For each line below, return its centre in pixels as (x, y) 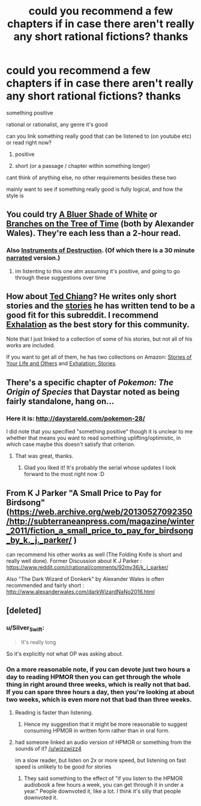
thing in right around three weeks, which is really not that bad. (98, 684)
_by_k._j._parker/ (39, 540)
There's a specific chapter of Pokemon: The (90, 383)
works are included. (31, 346)
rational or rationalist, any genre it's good (57, 124)
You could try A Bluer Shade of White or (82, 215)
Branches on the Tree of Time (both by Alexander (100, 224)
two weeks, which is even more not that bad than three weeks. (99, 699)
